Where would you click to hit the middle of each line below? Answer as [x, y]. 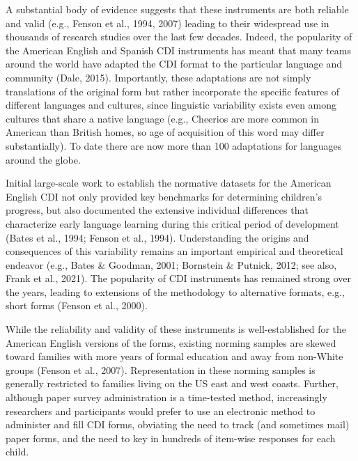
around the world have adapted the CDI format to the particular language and [174, 64]
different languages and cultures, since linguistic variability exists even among [171, 105]
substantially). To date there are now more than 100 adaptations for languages [174, 145]
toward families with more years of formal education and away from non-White [174, 356]
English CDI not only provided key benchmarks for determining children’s [164, 196]
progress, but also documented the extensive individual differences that [157, 210]
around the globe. [43, 159]
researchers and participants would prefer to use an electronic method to [161, 411]
